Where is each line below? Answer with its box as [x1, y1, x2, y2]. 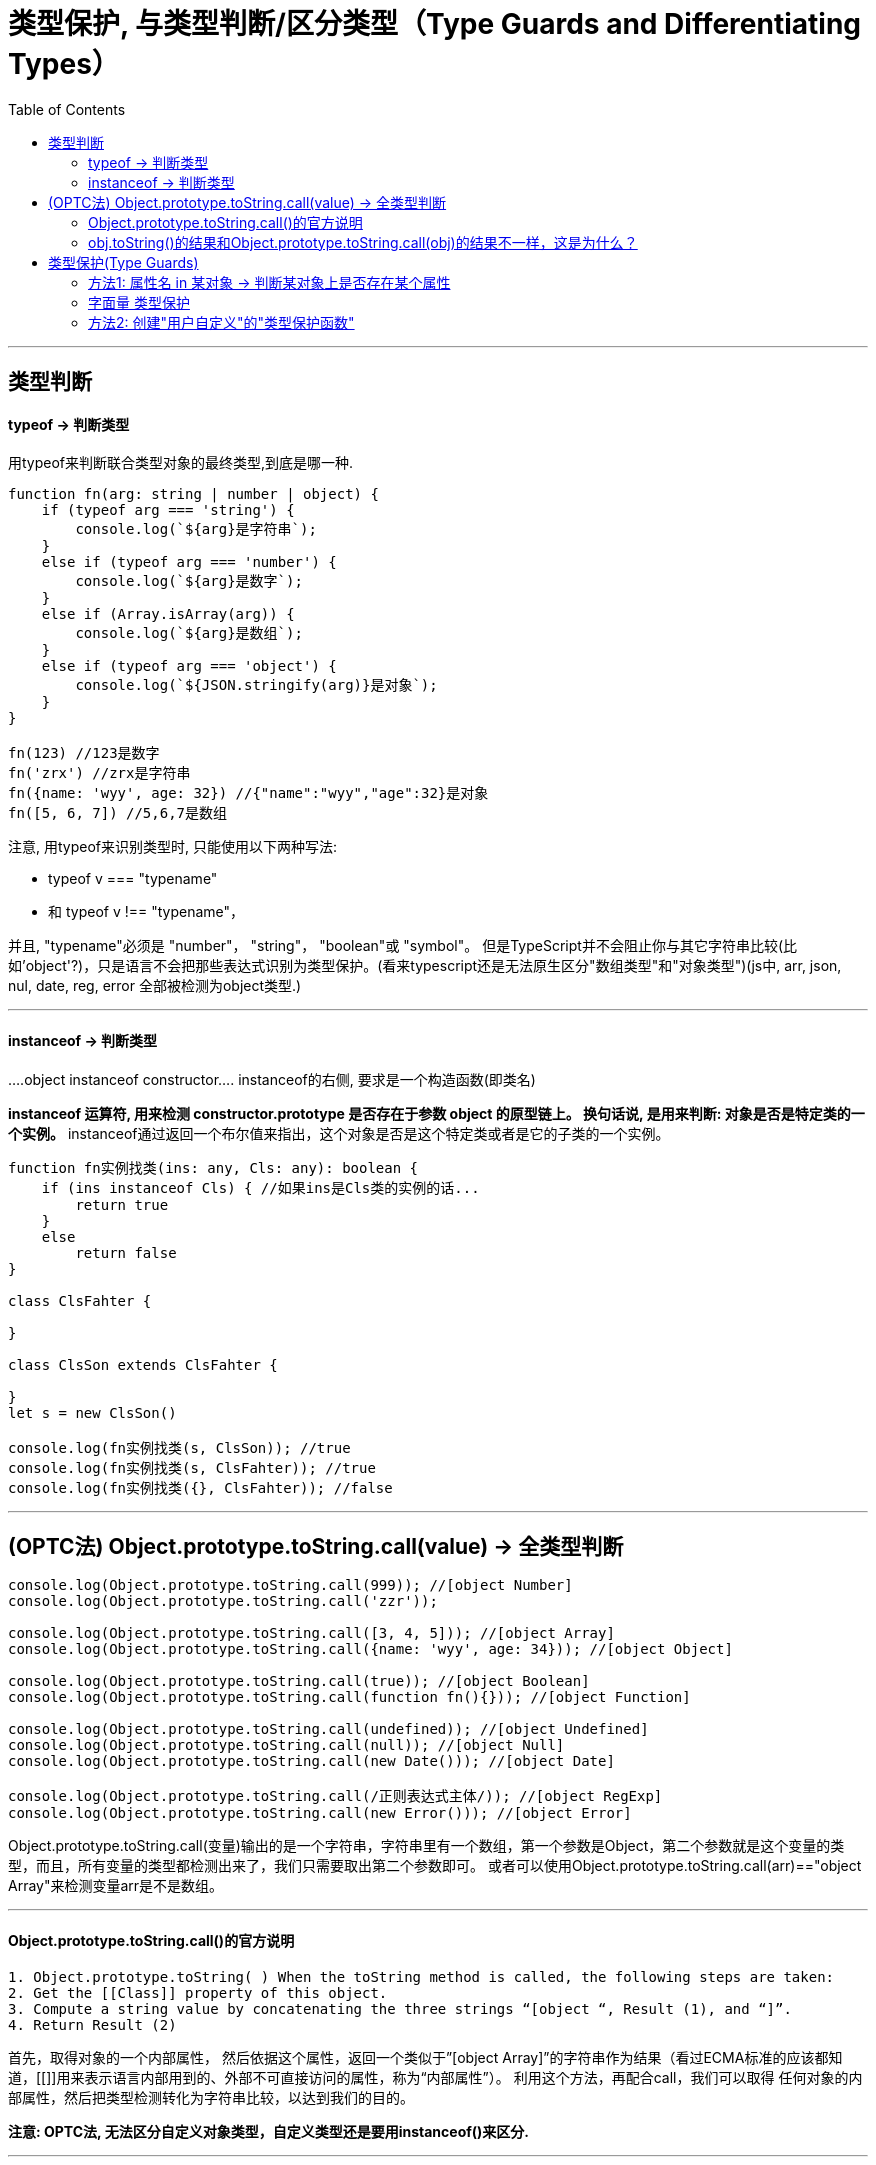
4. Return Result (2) [8, 2016, 177, 2033]
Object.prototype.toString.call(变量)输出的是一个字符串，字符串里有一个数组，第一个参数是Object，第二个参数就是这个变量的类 [8, 1837, 845, 1855]
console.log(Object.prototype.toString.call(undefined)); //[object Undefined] [8, 1721, 649, 1738]
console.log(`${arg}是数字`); [75, 573, 303, 590]
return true [75, 1196, 169, 1213]
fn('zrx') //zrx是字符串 [8, 765, 191, 782]
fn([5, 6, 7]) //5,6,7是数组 [8, 805, 228, 822]
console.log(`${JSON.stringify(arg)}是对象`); [75, 677, 438, 694]
